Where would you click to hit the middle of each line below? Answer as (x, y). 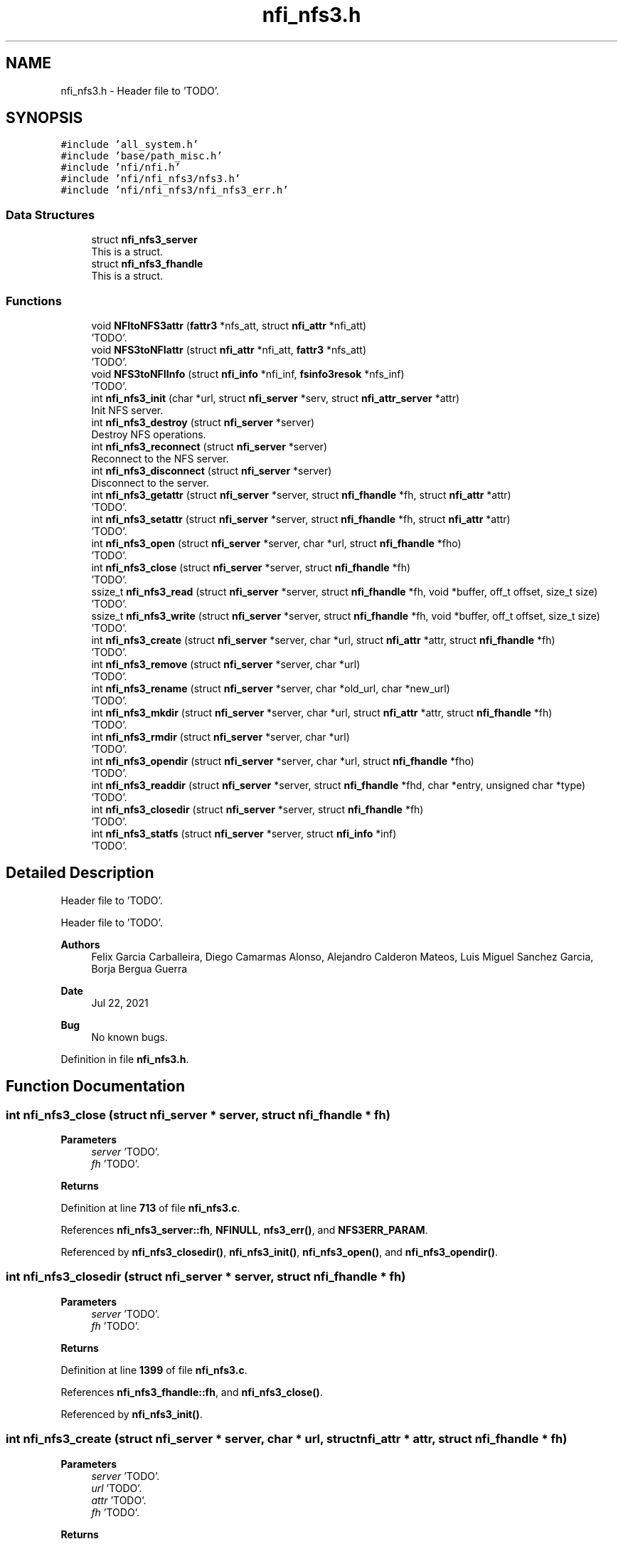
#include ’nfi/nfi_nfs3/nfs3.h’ (151, 179)
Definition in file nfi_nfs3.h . (125, 1059)
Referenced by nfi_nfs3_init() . (132, 1414)
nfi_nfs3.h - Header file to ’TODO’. (140, 90)
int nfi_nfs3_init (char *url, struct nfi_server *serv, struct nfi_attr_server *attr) (276, 398)
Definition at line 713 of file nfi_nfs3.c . (150, 1208)
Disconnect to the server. (150, 482)
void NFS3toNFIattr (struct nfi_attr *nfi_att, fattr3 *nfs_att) (229, 349)
